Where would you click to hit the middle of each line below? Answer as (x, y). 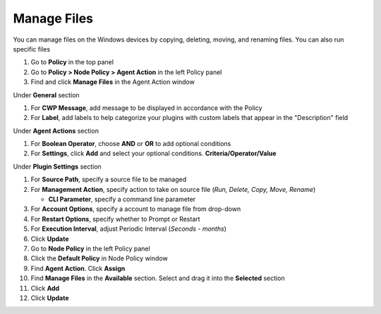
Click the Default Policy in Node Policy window (99, 258)
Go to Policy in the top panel (72, 62)
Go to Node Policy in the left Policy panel (91, 248)
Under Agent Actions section (56, 131)
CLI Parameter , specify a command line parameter (122, 199)
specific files (32, 49)
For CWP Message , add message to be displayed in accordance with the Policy (146, 108)
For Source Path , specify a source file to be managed (109, 179)
